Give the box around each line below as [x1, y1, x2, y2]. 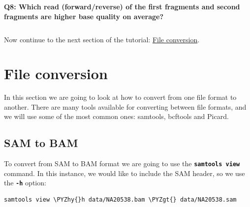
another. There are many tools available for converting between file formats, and [4, 101, 247, 112]
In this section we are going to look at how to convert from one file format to [4, 91, 237, 102]
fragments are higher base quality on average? [4, 11, 164, 21]
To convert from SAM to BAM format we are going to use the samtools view [4, 158, 240, 168]
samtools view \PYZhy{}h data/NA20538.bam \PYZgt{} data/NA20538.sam [4, 196, 237, 203]
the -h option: [4, 177, 46, 188]
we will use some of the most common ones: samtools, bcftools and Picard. [4, 111, 229, 121]
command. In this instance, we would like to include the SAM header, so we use [4, 168, 245, 178]
